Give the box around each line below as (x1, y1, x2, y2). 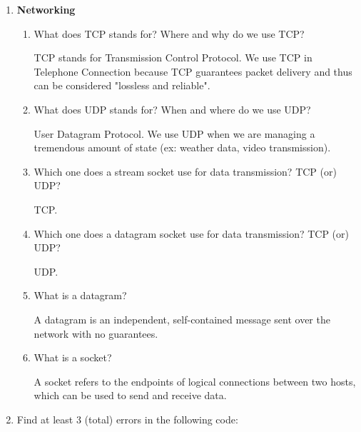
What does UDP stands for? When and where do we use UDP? (34, 101, 311, 116)
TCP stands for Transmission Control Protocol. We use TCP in (34, 50, 312, 65)
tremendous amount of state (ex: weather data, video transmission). (34, 140, 331, 155)
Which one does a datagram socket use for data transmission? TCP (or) (34, 226, 349, 241)
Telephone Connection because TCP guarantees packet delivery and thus (34, 64, 352, 79)
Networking (16, 2, 76, 16)
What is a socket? (34, 350, 112, 365)
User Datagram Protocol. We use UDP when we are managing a (34, 126, 315, 141)
